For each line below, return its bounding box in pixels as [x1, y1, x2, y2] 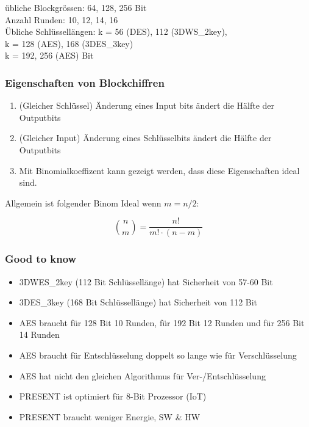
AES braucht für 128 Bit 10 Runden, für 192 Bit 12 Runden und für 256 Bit [19, 316, 305, 329]
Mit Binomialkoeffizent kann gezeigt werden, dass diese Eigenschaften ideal [19, 164, 300, 177]
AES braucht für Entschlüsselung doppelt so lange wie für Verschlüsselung [19, 349, 297, 361]
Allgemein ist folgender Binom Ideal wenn [5, 196, 162, 209]
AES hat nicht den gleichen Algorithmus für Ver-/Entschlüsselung [19, 369, 266, 382]
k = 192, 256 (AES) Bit [5, 49, 94, 62]
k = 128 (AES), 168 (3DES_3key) [5, 37, 133, 49]
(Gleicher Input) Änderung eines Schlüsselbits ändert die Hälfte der [19, 131, 272, 144]
